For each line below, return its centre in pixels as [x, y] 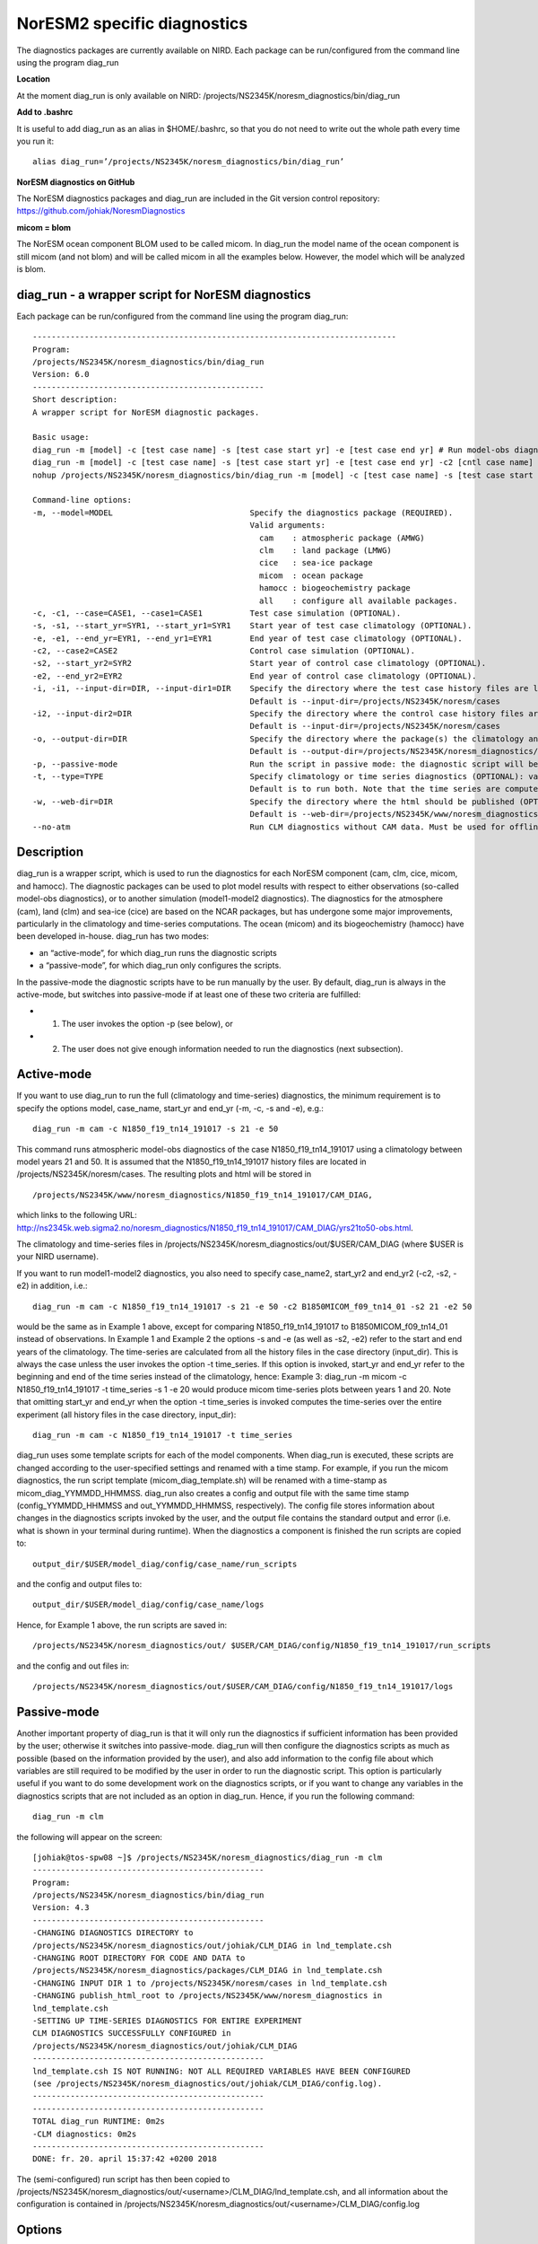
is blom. [31, 269]
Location [34, 79]
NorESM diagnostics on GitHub [76, 182]
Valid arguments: [288, 526]
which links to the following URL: [77, 1215]
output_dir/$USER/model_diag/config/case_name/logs [148, 1605]
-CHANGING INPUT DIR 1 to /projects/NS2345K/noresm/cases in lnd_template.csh [210, 1983]
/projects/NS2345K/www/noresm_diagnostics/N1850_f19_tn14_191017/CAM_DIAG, [203, 1195]
